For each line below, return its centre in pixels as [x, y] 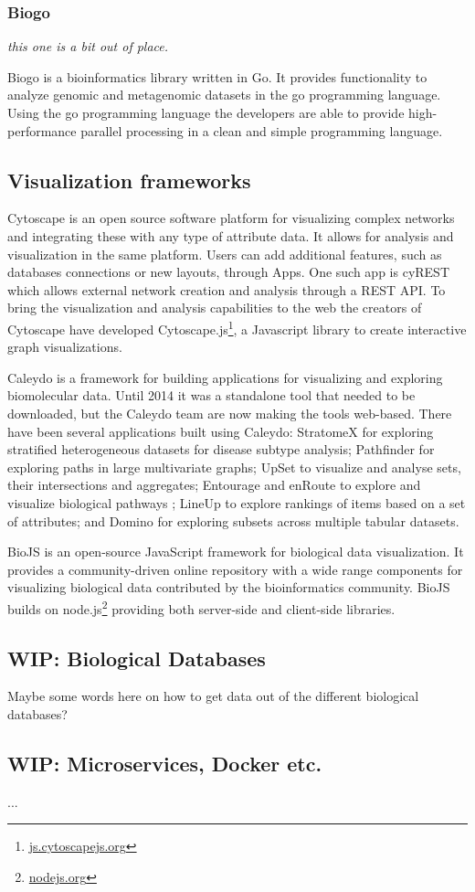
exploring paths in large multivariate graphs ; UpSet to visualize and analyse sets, [234, 467]
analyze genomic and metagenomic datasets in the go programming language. [224, 95]
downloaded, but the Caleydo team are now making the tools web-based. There [230, 413]
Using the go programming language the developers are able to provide [206, 112]
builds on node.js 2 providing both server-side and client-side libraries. [201, 607]
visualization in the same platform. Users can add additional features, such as [225, 254]
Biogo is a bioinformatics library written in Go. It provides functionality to [217, 76]
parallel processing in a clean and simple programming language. [262, 130]
